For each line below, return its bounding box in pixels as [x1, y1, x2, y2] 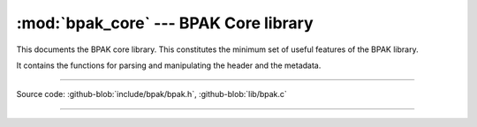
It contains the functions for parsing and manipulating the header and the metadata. [16, 60, 322, 71]
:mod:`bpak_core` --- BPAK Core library [16, 13, 314, 33]
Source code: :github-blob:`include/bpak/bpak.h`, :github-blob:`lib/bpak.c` [16, 89, 287, 100]
